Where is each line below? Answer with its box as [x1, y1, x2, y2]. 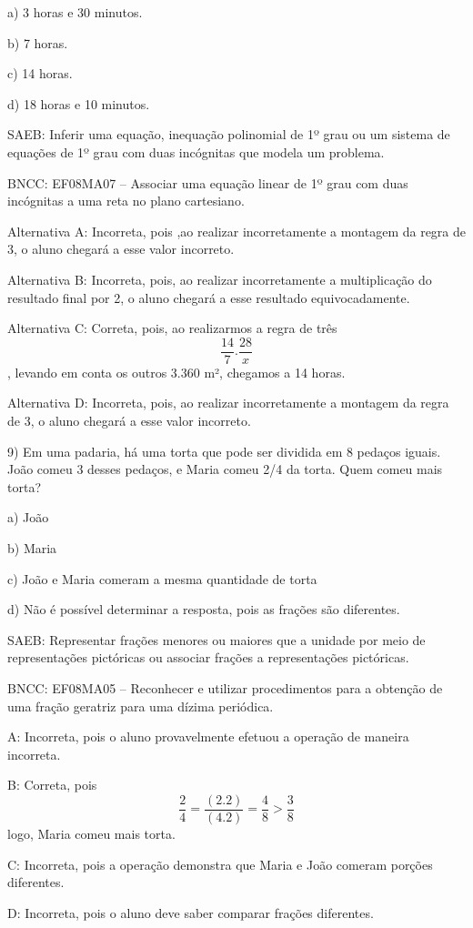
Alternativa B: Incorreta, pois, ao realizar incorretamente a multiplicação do [7, 269, 432, 288]
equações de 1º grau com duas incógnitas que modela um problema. [7, 142, 385, 161]
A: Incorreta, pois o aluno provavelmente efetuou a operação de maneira [7, 727, 409, 746]
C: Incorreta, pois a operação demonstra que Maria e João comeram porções [7, 854, 433, 873]
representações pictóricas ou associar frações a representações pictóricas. [7, 648, 409, 667]
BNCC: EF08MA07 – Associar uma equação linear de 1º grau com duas [7, 173, 408, 192]
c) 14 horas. [7, 64, 73, 83]
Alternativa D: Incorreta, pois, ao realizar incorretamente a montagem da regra [7, 393, 449, 412]
